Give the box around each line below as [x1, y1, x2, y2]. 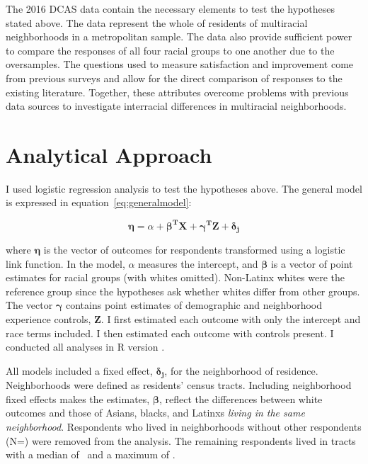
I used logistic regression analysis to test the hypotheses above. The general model [6, 181, 362, 196]
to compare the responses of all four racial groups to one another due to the [6, 43, 335, 57]
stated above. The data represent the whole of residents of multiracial [6, 15, 308, 30]
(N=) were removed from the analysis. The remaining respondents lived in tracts [6, 433, 356, 448]
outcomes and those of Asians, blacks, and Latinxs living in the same [6, 405, 305, 420]
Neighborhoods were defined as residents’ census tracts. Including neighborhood [6, 378, 352, 392]
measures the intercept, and [138, 256, 258, 271]
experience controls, [6, 311, 91, 326]
